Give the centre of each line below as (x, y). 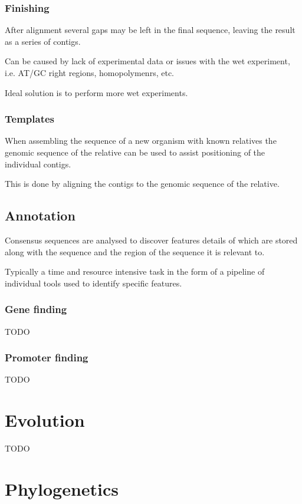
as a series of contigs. (43, 41)
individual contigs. (38, 164)
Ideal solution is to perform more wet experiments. (96, 92)
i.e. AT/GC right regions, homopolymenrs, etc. (89, 73)
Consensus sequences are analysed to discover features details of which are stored (151, 240)
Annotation (40, 215)
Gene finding (36, 309)
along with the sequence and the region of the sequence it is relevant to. (135, 251)
